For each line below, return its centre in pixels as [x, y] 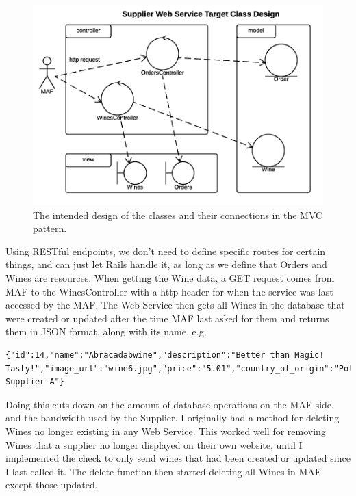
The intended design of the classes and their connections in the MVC [178, 214]
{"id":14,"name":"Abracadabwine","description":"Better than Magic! [165, 355]
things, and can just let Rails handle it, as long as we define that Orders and [166, 264]
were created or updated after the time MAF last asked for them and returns [167, 318]
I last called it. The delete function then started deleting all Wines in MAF [163, 471]
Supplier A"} [35, 382]
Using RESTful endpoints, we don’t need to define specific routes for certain [166, 251]
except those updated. [52, 485]
